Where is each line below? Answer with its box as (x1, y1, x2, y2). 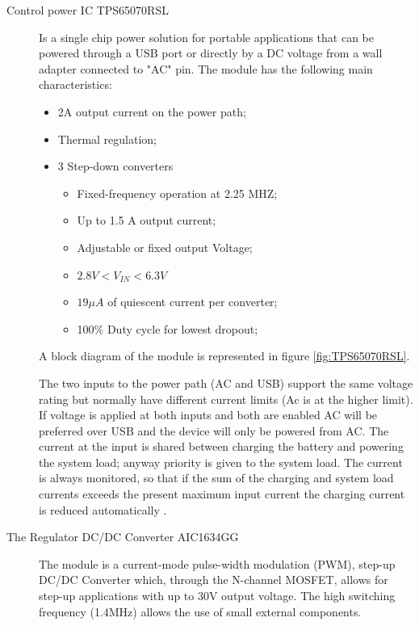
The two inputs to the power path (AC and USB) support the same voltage (39, 374, 413, 391)
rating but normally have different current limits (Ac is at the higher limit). (39, 390, 413, 407)
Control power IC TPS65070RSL (6, 2, 169, 18)
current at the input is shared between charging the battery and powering (39, 438, 404, 455)
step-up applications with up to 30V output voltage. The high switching (39, 587, 396, 604)
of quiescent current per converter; (107, 293, 278, 310)
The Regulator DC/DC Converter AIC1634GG (6, 528, 239, 545)
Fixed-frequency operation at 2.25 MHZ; (77, 184, 278, 201)
